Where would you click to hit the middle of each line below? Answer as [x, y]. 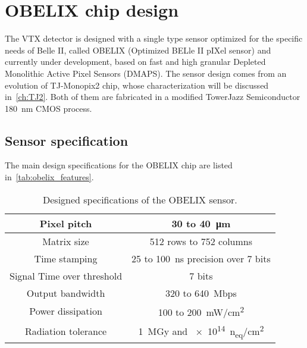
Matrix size [66, 241]
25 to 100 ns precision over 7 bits [201, 258]
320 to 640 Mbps [201, 293]
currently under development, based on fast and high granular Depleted [135, 62]
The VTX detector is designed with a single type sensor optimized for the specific [154, 38]
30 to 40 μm [201, 223]
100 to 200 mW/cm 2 [201, 311]
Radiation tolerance [66, 331]
